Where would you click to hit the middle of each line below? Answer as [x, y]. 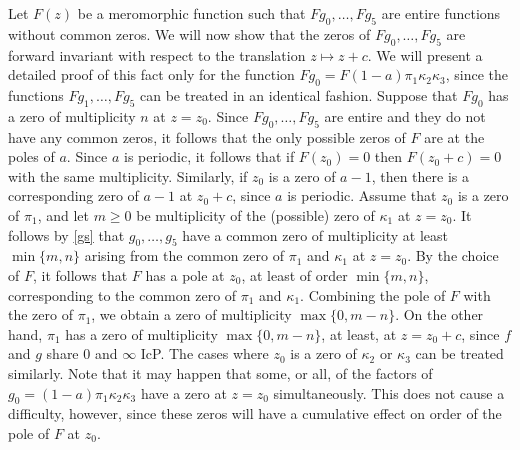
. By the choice [453, 255]
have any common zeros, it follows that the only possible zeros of [207, 136]
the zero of [40, 314]
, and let [63, 214]
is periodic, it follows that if [209, 156]
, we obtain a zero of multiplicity [191, 314]
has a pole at [185, 274]
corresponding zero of [73, 195]
